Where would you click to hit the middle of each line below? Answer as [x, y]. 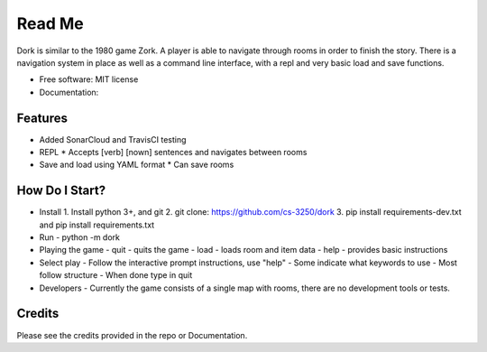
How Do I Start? [61, 191]
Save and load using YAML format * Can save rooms [137, 165]
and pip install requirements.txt [97, 225]
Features [42, 118]
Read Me [51, 23]
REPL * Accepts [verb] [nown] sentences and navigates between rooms [173, 153]
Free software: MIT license [89, 79]
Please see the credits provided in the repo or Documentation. [132, 335]
